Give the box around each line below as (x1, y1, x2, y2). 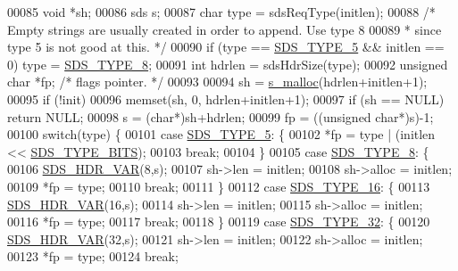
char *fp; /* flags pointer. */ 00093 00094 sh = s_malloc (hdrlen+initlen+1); (7, 72, 428, 91)
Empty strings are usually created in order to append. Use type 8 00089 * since (7, 20, 442, 38)
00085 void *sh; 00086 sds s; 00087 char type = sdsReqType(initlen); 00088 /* (7, 3, 436, 21)
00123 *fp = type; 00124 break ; (7, 247, 179, 266)
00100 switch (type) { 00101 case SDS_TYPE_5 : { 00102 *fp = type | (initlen (7, 125, 436, 144)
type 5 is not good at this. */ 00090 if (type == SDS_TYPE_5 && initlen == (7, 37, 445, 56)
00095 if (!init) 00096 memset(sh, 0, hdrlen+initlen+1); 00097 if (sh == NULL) (7, 89, 445, 108)
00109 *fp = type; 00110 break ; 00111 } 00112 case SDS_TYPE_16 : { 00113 (7, 177, 430, 195)
